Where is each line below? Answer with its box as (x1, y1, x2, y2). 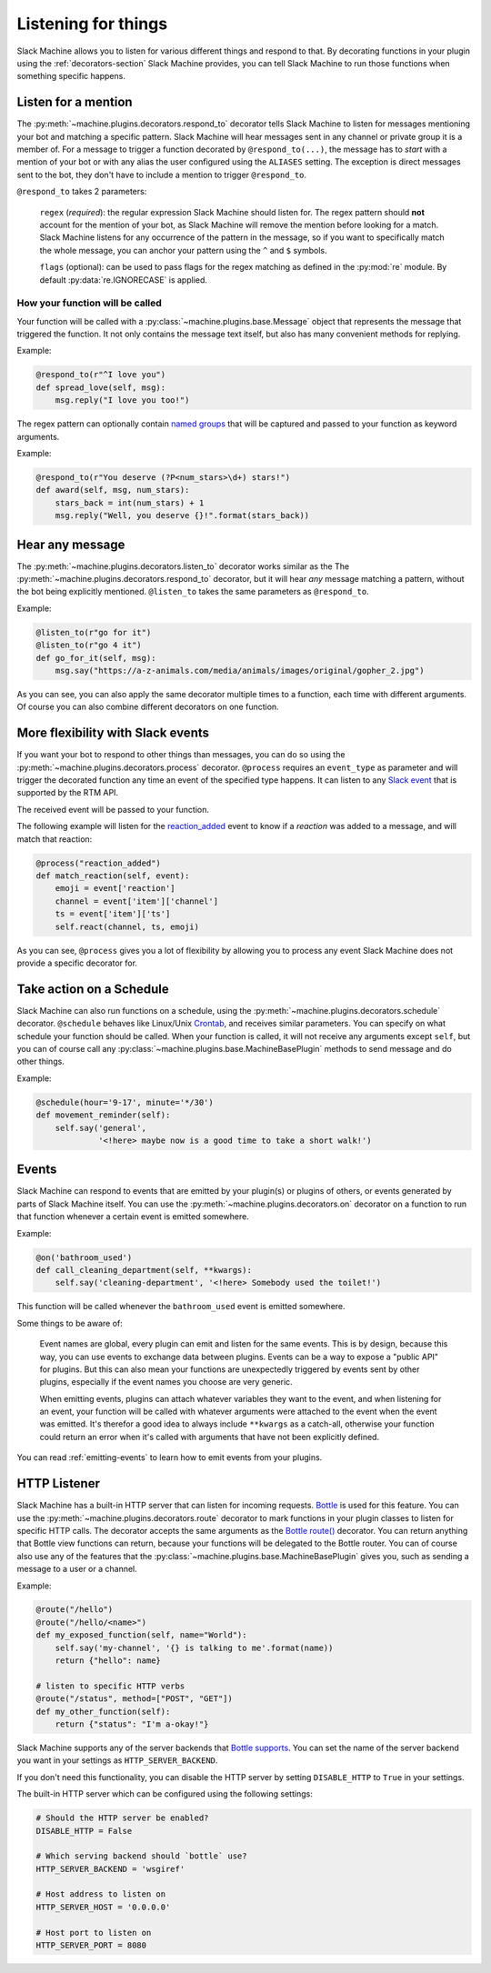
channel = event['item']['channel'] (55, 896, 218, 906)
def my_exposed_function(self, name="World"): (35, 1630, 247, 1640)
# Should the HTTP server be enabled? (35, 1813, 209, 1823)
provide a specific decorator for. (16, 957, 138, 968)
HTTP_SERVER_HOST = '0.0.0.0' (35, 1901, 171, 1912)
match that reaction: (16, 833, 93, 845)
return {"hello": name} (55, 1656, 161, 1666)
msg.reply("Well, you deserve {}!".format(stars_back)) (55, 510, 310, 521)
